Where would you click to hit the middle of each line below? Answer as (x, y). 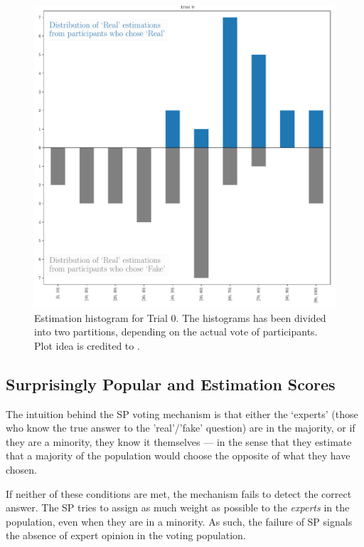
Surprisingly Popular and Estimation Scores (171, 384)
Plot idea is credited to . (87, 345)
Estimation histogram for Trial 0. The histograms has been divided (180, 317)
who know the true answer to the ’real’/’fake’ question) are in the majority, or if (181, 428)
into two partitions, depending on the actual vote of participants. (176, 332)
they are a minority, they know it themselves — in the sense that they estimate (179, 441)
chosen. (22, 469)
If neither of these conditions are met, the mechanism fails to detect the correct (179, 493)
